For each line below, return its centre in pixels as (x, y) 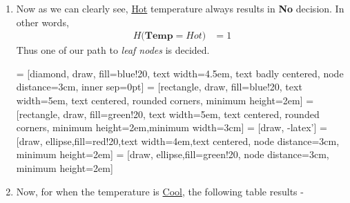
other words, (42, 22)
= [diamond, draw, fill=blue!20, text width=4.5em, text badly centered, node (180, 73)
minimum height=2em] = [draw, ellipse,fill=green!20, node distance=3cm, (173, 154)
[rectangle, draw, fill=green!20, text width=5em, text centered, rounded (168, 114)
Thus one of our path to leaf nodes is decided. (113, 50)
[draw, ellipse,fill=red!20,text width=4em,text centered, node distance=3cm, (178, 141)
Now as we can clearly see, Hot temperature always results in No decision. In (180, 8)
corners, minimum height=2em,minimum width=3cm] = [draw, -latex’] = (172, 127)
